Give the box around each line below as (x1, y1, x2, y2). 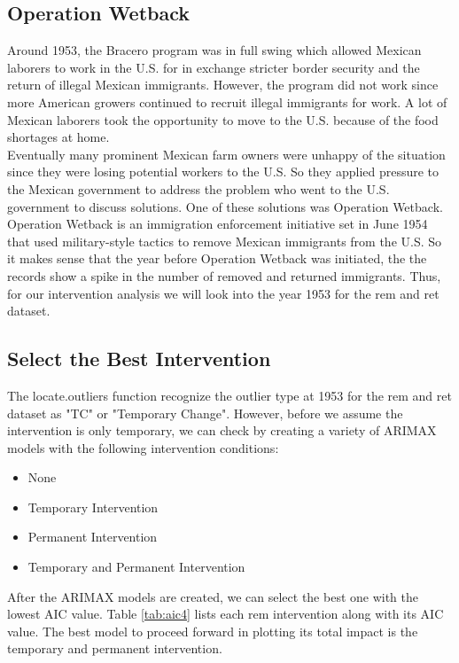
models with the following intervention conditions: (7, 438, 279, 456)
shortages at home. (7, 128, 110, 146)
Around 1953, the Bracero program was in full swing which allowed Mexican (7, 41, 422, 59)
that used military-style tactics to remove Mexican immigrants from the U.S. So (7, 231, 442, 250)
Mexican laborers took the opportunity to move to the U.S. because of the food (7, 110, 439, 129)
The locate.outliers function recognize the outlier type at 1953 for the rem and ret (7, 386, 452, 404)
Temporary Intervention (27, 497, 159, 516)
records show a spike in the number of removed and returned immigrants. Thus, (7, 266, 441, 285)
